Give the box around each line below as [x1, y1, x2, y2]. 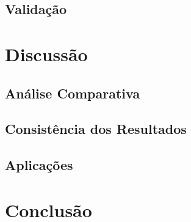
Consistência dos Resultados [5, 119, 187, 138]
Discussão [5, 41, 88, 66]
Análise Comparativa [5, 83, 140, 102]
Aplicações [5, 155, 73, 174]
